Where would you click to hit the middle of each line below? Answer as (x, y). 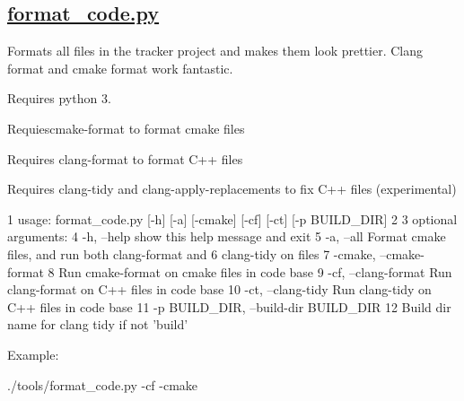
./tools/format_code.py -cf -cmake (103, 384)
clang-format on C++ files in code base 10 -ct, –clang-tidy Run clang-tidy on (219, 289)
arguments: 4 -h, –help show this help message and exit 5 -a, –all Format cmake (227, 236)
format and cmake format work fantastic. (120, 68)
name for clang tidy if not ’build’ (98, 324)
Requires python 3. (59, 98)
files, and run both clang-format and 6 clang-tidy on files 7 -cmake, (192, 253)
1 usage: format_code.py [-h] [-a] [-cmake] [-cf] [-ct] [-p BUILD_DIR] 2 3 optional (232, 218)
